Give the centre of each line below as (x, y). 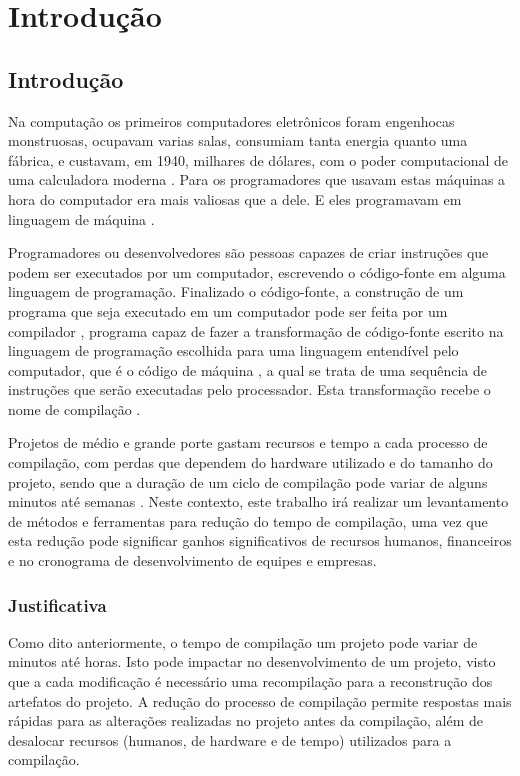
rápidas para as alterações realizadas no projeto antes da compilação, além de (245, 720)
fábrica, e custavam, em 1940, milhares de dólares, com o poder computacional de (258, 159)
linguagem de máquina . (81, 218)
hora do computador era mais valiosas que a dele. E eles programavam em (235, 198)
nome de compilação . (74, 408)
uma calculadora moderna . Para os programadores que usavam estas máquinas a (257, 179)
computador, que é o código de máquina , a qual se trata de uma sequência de (247, 369)
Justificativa (57, 604)
